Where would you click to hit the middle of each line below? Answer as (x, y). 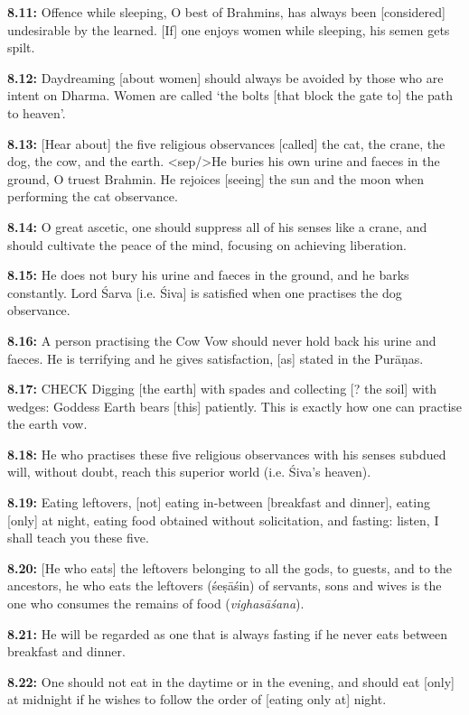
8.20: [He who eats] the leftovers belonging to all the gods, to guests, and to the (230, 567)
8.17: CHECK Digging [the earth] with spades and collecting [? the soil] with (222, 389)
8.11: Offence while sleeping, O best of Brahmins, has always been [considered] (226, 12)
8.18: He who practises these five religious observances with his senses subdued (227, 454)
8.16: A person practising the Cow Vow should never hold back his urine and (222, 340)
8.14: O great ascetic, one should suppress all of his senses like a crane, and (217, 226)
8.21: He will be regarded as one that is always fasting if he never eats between (227, 633)
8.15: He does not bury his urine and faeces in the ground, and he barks (208, 275)
